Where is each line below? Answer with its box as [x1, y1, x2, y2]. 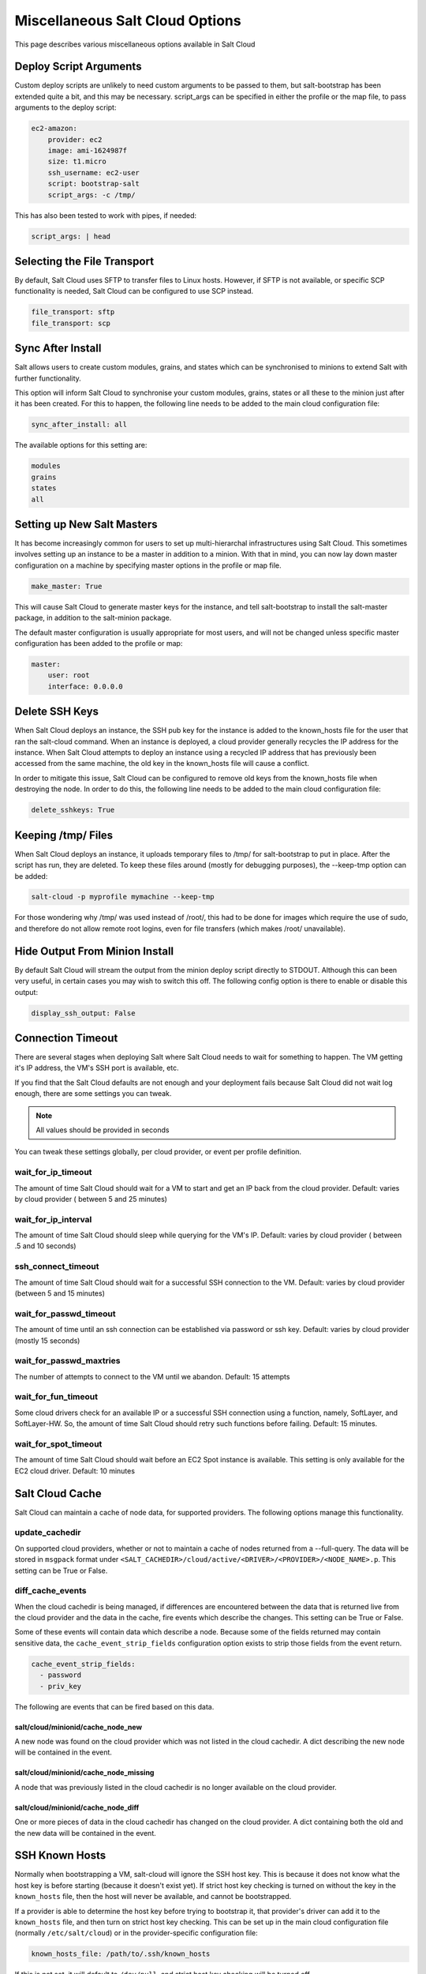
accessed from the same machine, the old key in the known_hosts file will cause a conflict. [14, 759, 309, 768]
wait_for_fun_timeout [14, 1391, 99, 1402]
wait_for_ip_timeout [14, 1167, 92, 1178]
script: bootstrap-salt [47, 179, 140, 189]
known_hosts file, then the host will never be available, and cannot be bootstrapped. [14, 1892, 292, 1901]
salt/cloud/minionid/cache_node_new [14, 1722, 142, 1732]
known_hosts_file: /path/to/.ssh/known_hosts [31, 1950, 211, 1958]
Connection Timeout [14, 1031, 118, 1045]
